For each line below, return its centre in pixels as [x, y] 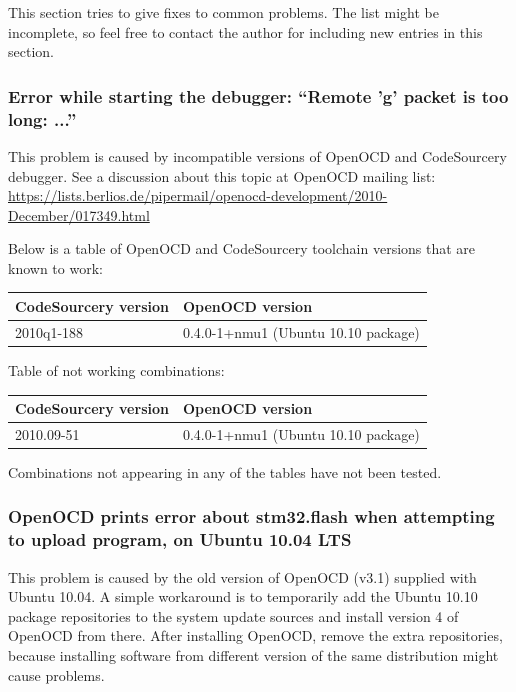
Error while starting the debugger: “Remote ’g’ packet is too [258, 95]
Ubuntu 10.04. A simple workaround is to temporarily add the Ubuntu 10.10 [243, 596]
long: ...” [42, 118]
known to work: [55, 267]
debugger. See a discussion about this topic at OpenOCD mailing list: [222, 175]
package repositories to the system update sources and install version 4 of [233, 615]
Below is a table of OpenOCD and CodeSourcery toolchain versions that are [242, 248]
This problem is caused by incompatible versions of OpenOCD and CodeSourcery [257, 155]
